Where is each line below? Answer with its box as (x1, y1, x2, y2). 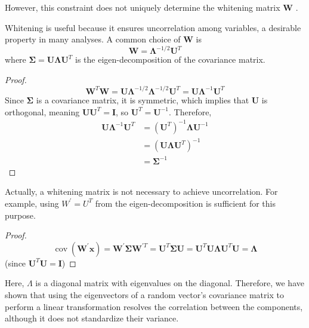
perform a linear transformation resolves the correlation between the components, (5, 300, 303, 312)
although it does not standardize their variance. (5, 312, 179, 324)
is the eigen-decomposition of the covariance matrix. (75, 53, 265, 66)
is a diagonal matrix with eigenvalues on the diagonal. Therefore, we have (35, 277, 304, 289)
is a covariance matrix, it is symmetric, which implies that (36, 93, 249, 106)
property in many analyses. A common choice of (5, 33, 181, 45)
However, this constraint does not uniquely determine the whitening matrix (5, 1, 280, 13)
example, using (5, 197, 59, 209)
